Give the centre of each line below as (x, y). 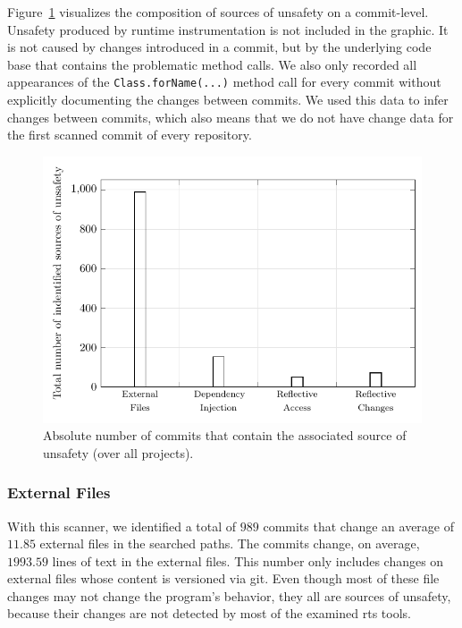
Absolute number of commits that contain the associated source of (225, 435)
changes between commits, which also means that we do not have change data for (231, 117)
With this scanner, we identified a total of (122, 526)
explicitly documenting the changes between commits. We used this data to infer (228, 100)
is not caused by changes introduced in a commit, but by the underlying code (219, 47)
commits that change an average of (358, 526)
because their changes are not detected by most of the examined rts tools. (209, 613)
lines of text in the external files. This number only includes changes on (248, 560)
